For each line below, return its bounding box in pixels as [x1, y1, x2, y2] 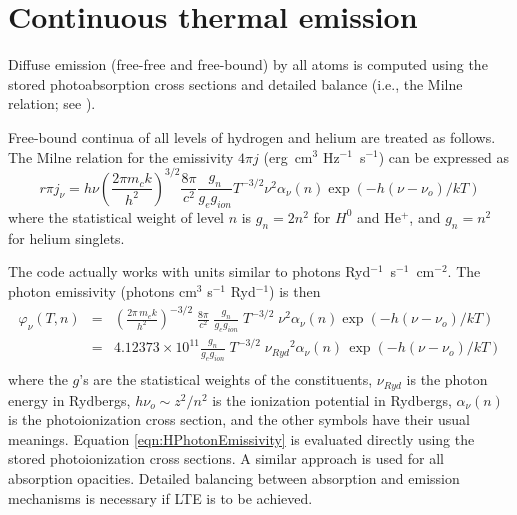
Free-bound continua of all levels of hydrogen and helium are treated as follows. [8, 126, 496, 147]
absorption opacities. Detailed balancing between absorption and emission [8, 468, 460, 489]
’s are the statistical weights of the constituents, [79, 369, 373, 390]
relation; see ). [8, 93, 96, 114]
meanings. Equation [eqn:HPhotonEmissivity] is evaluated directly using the [8, 428, 475, 449]
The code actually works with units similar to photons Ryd [8, 261, 371, 282]
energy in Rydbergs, [8, 389, 131, 410]
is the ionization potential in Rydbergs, [212, 389, 452, 410]
